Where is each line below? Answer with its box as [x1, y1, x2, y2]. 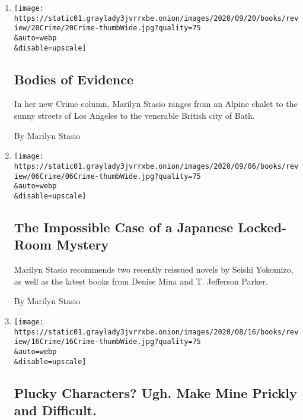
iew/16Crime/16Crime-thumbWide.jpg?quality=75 [14, 337, 201, 346]
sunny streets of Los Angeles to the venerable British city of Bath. [14, 109, 255, 122]
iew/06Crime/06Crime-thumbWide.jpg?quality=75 [14, 172, 201, 181]
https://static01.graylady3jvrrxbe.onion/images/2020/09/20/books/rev [14, 14, 299, 23]
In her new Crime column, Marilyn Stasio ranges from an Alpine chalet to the [14, 97, 298, 110]
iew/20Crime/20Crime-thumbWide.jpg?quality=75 [14, 24, 201, 33]
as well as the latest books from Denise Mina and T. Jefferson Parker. [14, 274, 268, 287]
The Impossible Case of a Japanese [14, 217, 234, 236]
